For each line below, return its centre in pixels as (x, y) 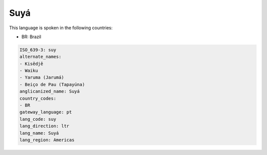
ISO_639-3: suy (38, 50)
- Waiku (29, 71)
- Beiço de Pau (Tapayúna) (52, 84)
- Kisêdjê (31, 64)
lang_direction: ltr (44, 126)
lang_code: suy (38, 119)
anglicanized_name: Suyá (50, 91)
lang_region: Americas (47, 140)
